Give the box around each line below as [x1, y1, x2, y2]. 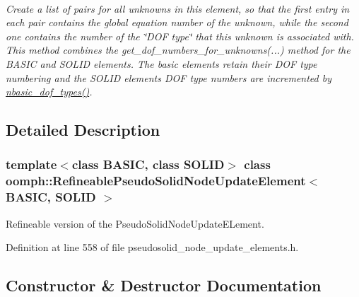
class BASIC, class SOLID [71, 156, 225, 173]
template [6, 156, 57, 173]
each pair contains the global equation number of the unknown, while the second [6, 15, 348, 30]
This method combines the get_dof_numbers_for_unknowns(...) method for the [6, 42, 351, 57]
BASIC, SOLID [6, 188, 96, 206]
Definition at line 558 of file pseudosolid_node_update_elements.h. [6, 240, 299, 255]
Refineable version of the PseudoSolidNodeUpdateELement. [6, 216, 264, 231]
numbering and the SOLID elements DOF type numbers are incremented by [6, 70, 331, 85]
